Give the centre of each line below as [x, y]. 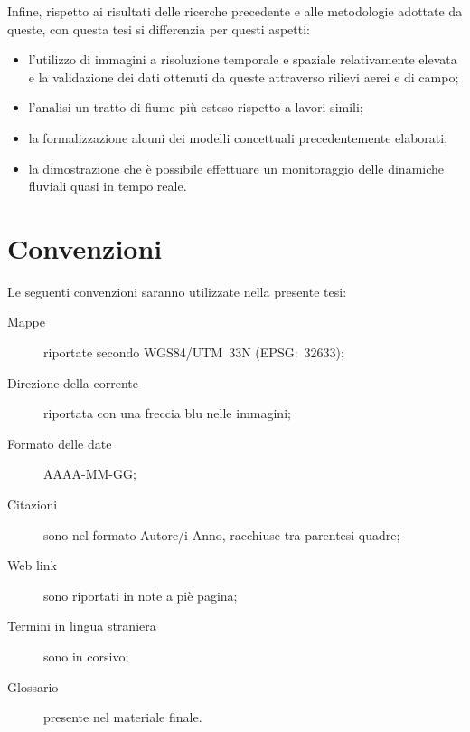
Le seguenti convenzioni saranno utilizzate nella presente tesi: [177, 291]
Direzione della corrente [73, 382]
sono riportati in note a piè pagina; [141, 595]
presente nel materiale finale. [123, 717]
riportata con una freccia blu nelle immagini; [167, 413]
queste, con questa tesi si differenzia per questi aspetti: [159, 29]
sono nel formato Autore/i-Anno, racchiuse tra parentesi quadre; [222, 534]
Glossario [33, 686]
